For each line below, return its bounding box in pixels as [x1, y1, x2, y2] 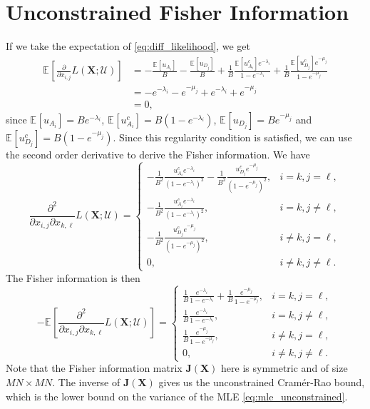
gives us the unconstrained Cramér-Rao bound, [158, 375, 365, 390]
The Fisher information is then [6, 270, 140, 285]
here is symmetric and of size [221, 360, 348, 375]
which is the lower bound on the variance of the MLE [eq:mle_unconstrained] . [6, 388, 348, 403]
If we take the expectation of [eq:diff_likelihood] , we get [6, 39, 250, 54]
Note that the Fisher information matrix [6, 360, 183, 375]
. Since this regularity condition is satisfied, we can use [113, 129, 352, 144]
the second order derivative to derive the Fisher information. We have [6, 146, 310, 161]
